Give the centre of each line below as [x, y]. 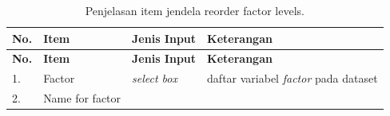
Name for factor [82, 98]
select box [155, 78]
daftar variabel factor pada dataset [292, 78]
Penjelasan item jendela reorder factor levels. [195, 10]
